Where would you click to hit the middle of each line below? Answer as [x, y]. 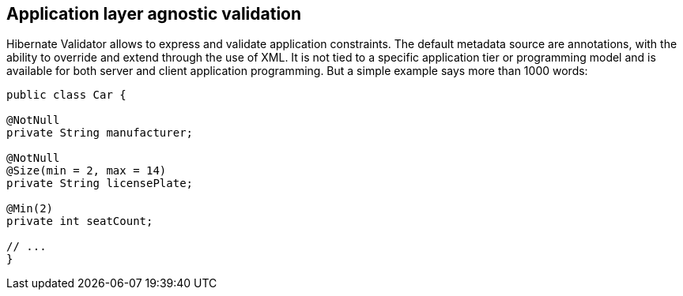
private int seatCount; [80, 221]
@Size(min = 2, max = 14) [87, 171]
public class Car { [66, 95]
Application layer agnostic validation [154, 14]
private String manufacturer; [100, 133]
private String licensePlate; [100, 184]
